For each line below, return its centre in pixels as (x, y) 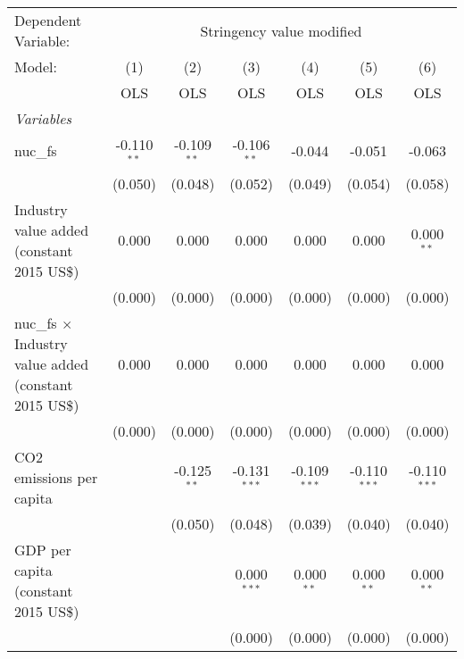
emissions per (56, 477)
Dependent (48, 20)
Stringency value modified (281, 30)
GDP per (43, 549)
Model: (36, 67)
